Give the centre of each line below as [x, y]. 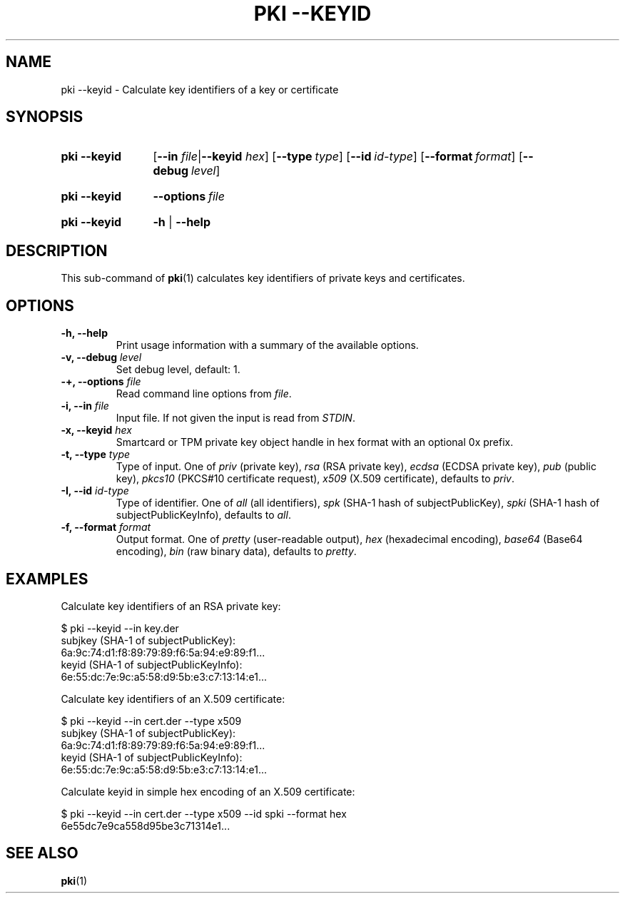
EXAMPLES [47, 579]
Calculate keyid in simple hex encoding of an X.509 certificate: [208, 791]
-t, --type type [96, 454]
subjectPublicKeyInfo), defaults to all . [203, 515]
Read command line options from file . [204, 394]
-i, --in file [85, 406]
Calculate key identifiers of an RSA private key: [171, 606]
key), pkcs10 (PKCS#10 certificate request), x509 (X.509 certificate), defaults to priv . [315, 479]
